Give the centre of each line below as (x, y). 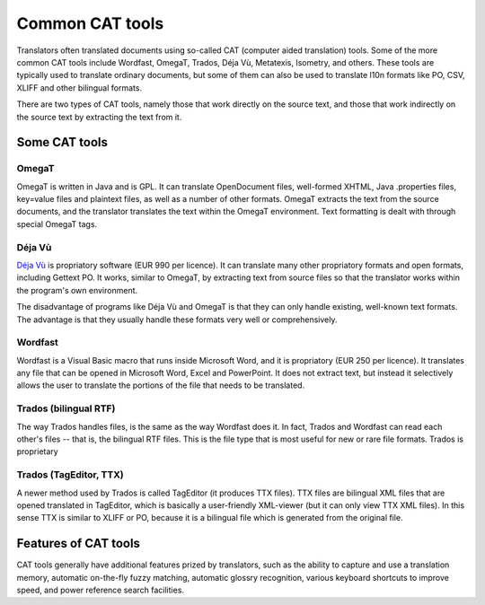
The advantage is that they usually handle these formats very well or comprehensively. (177, 320)
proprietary (37, 452)
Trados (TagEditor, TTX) (71, 475)
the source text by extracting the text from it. (99, 117)
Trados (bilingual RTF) (66, 408)
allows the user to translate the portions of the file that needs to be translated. (161, 385)
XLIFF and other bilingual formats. (79, 88)
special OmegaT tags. (57, 224)
